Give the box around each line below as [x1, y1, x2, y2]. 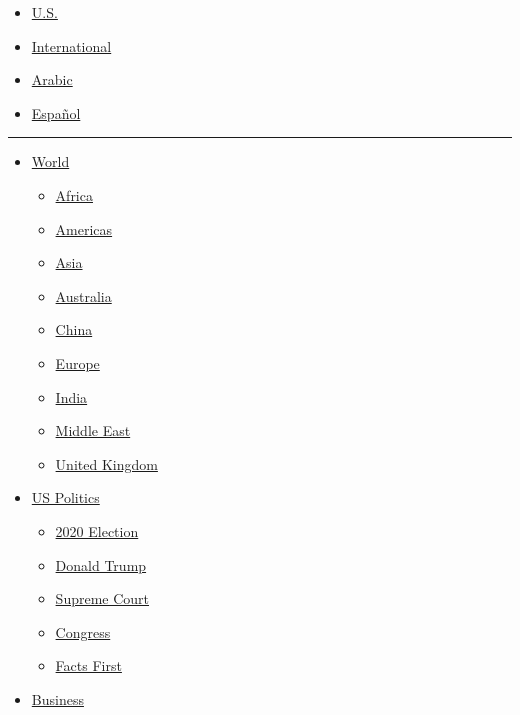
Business [31, 688, 84, 709]
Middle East [55, 420, 131, 441]
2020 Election [55, 520, 139, 541]
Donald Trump [55, 554, 147, 575]
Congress [55, 621, 111, 642]
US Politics [31, 487, 100, 508]
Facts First [55, 655, 122, 676]
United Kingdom [55, 453, 158, 474]
